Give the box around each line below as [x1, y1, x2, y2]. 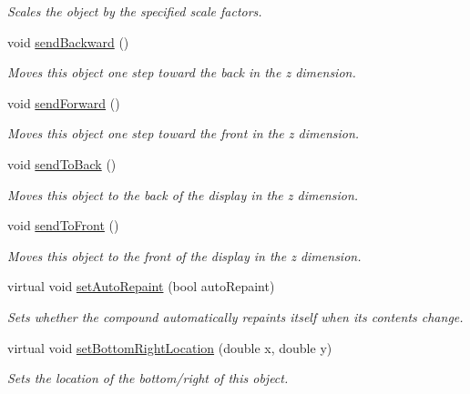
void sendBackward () [7, 32, 129, 51]
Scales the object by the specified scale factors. [7, 2, 262, 20]
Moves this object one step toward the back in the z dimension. [7, 63, 356, 82]
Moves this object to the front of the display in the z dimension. [7, 246, 362, 265]
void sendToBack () [7, 154, 117, 173]
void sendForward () [7, 93, 120, 112]
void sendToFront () [7, 216, 119, 235]
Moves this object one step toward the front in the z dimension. [7, 124, 360, 143]
